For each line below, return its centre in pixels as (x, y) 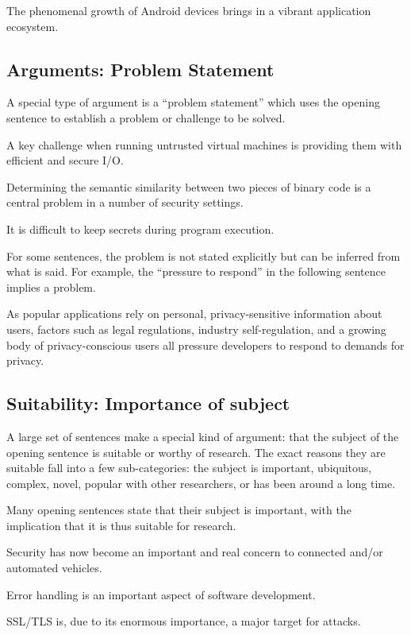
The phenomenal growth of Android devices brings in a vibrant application (189, 10)
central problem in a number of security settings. (125, 202)
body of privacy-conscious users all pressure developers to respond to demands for (205, 345)
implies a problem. (51, 287)
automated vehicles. (54, 568)
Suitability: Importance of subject (148, 403)
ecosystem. (33, 26)
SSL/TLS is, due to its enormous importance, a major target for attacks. (184, 621)
